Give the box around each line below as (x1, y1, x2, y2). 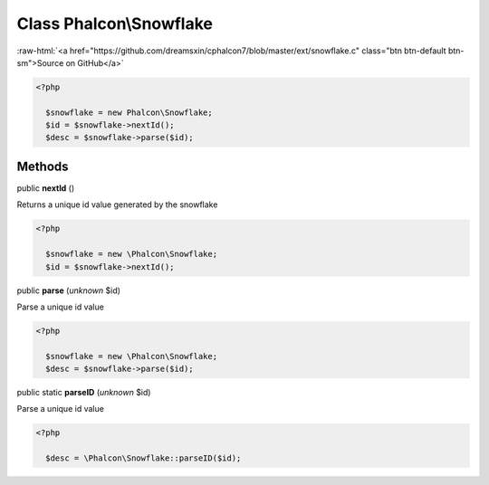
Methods (16, 158, 69, 174)
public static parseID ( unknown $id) (16, 387, 151, 398)
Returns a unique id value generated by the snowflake (16, 199, 218, 210)
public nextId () (16, 182, 75, 194)
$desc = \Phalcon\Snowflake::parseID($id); (45, 453, 242, 463)
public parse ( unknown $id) (16, 285, 121, 296)
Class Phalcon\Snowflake (16, 14, 213, 33)
